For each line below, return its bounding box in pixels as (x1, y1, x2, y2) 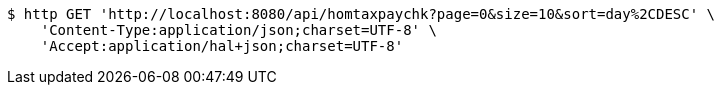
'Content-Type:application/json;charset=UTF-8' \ (40, 22, 437, 38)
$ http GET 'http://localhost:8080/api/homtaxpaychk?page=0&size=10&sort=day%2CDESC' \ (7, 6, 716, 22)
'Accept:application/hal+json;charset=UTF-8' (40, 38, 404, 54)
